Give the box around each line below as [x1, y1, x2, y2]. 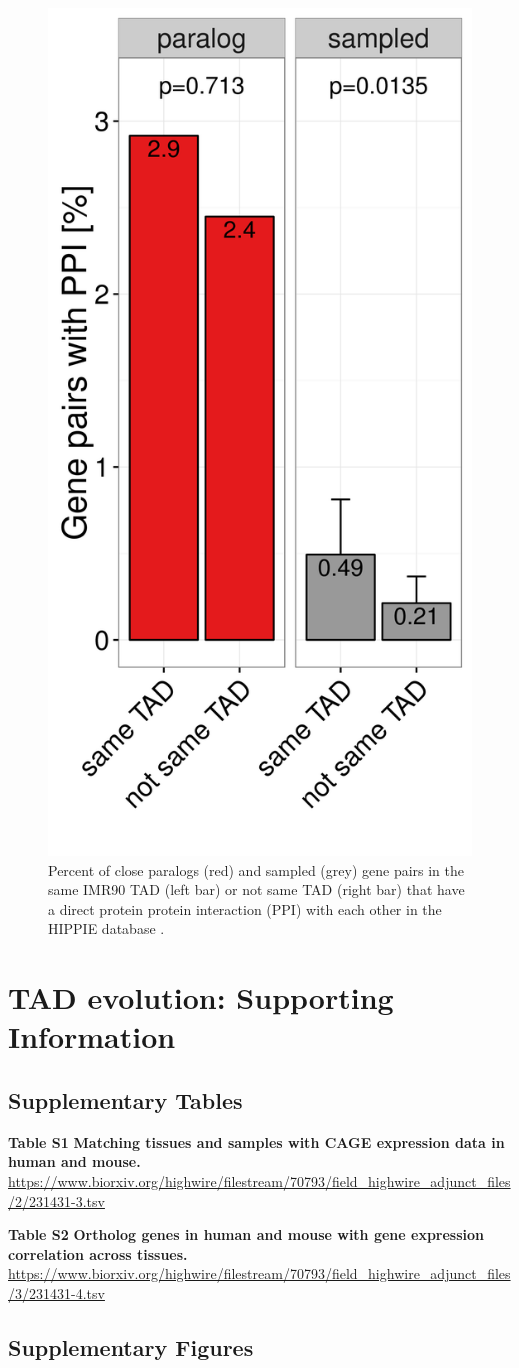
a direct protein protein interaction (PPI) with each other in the [48, 898, 442, 919]
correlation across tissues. [8, 1243, 188, 1264]
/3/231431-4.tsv [8, 1282, 105, 1303]
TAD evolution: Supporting [8, 977, 394, 1018]
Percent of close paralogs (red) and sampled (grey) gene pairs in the [48, 859, 465, 880]
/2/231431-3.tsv [8, 1190, 105, 1211]
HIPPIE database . [48, 918, 165, 939]
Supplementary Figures [8, 1331, 254, 1362]
